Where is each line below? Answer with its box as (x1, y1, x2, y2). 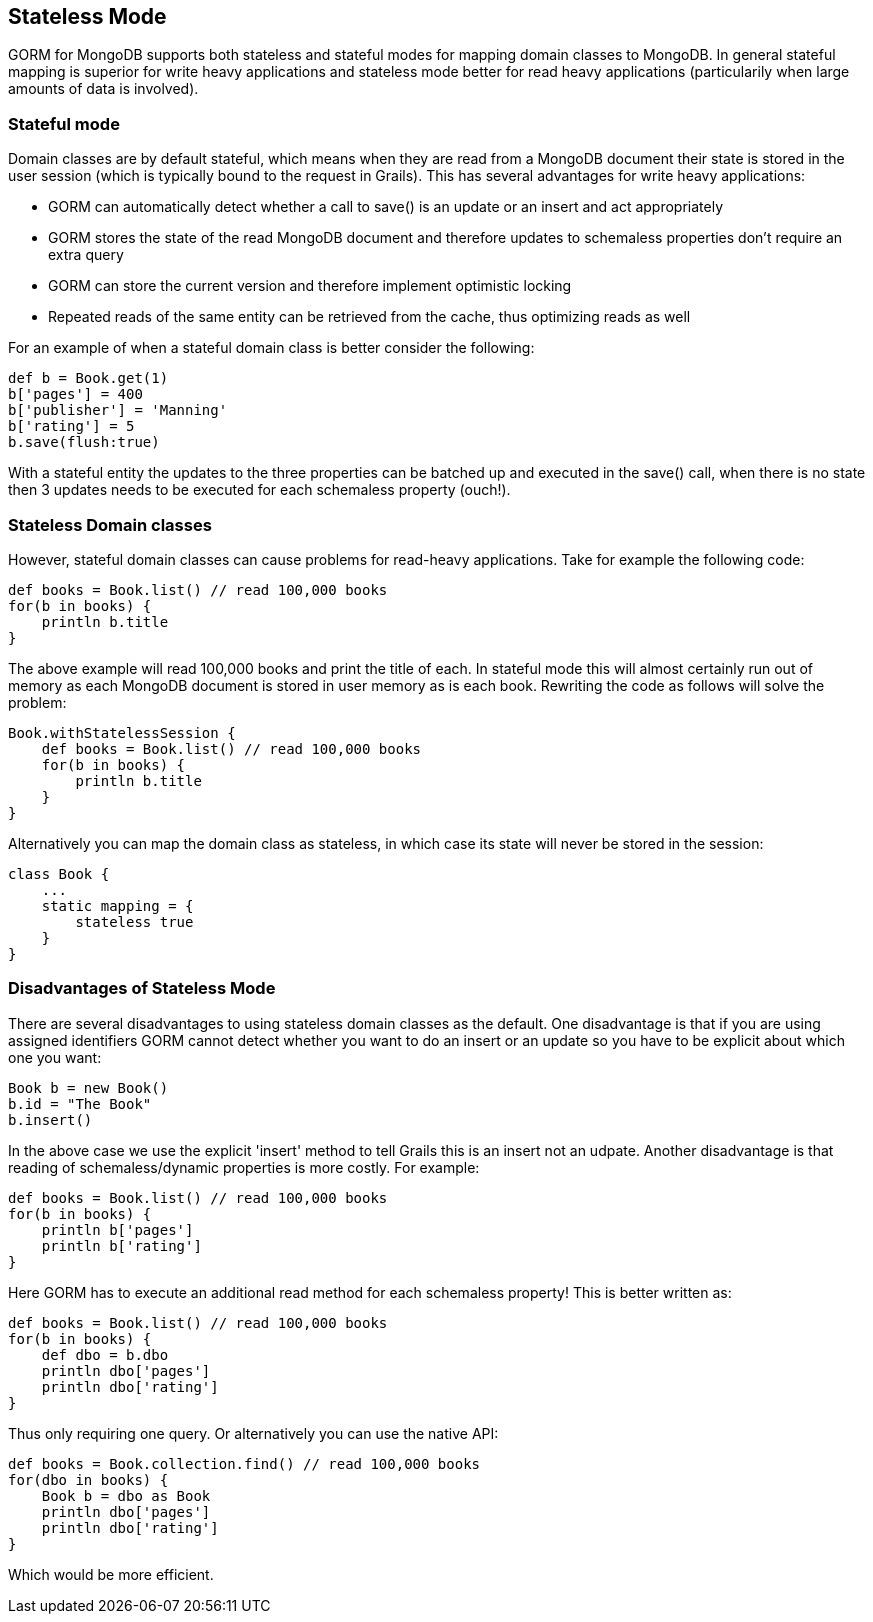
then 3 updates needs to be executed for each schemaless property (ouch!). (8, 481, 511, 499)
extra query (48, 246, 124, 264)
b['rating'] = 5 (8, 418, 135, 435)
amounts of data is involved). (8, 80, 199, 98)
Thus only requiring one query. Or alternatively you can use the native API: (8, 1424, 499, 1442)
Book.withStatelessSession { (8, 724, 236, 741)
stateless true (75, 913, 194, 930)
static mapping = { (41, 897, 194, 914)
